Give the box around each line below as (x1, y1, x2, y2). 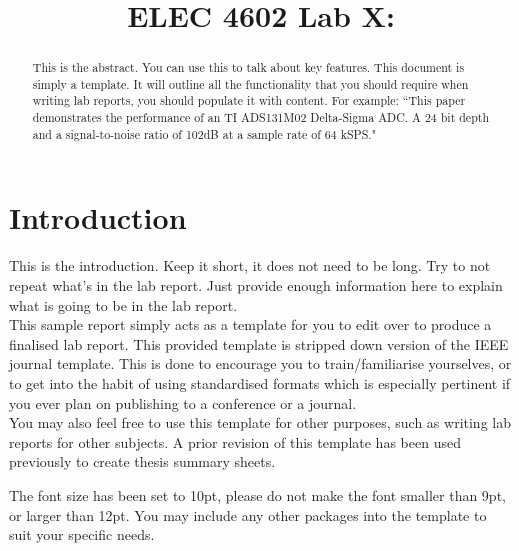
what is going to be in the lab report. (9, 294, 238, 315)
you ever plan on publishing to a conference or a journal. (9, 392, 357, 413)
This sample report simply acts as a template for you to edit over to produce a (9, 314, 492, 335)
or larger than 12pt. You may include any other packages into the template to (9, 504, 487, 525)
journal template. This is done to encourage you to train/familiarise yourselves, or (9, 353, 512, 374)
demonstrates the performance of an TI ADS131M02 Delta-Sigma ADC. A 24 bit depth (32, 109, 489, 126)
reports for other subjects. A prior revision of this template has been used (9, 431, 461, 452)
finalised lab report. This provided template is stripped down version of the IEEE (9, 333, 509, 354)
